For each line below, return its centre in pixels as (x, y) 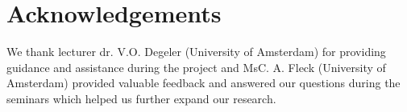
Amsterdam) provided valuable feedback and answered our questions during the (203, 83)
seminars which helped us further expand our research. (141, 98)
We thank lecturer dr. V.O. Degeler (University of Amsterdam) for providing (196, 52)
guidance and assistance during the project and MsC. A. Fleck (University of (196, 67)
